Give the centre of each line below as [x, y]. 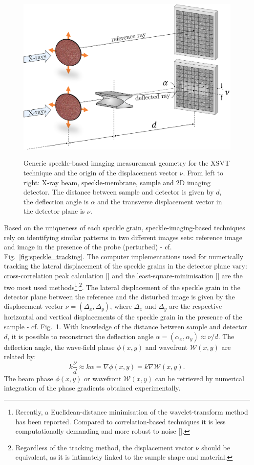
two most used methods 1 [41, 286]
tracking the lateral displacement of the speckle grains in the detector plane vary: [126, 266]
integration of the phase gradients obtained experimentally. [92, 388]
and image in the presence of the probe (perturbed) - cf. [88, 247]
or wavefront [103, 378]
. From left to [203, 173]
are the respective [196, 306]
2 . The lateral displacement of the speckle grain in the [159, 286]
